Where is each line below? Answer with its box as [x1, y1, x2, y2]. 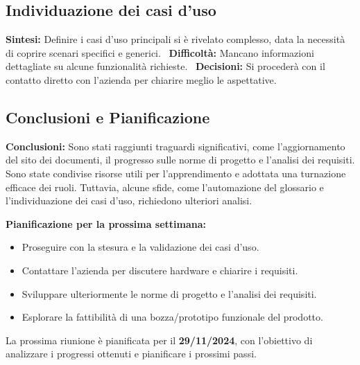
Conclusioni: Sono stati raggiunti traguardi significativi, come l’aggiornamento [6, 139, 345, 153]
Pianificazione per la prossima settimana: [6, 216, 207, 231]
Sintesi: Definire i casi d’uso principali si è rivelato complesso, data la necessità [6, 32, 345, 46]
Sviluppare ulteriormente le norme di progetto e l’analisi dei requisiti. [22, 286, 317, 301]
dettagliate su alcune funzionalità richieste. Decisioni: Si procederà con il [6, 59, 325, 73]
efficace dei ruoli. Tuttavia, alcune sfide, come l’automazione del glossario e [6, 179, 324, 194]
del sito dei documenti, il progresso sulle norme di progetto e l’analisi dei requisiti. [6, 152, 355, 167]
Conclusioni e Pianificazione [6, 106, 210, 127]
